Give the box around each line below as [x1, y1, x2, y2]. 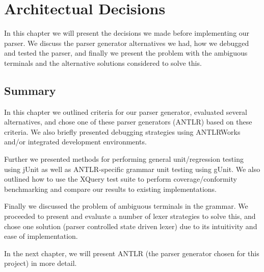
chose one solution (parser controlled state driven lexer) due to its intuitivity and [4, 220, 257, 231]
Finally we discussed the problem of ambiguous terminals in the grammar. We [4, 201, 248, 211]
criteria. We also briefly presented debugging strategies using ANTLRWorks [4, 126, 241, 137]
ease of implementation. [4, 231, 78, 241]
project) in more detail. [4, 258, 77, 268]
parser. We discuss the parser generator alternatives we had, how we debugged [4, 37, 249, 48]
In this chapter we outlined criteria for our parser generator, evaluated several [4, 106, 248, 117]
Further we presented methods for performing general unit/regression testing [4, 154, 244, 164]
